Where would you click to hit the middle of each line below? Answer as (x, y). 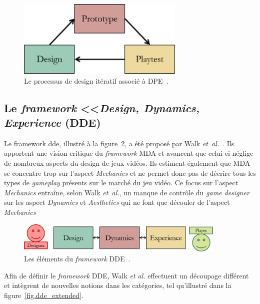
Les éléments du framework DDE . (77, 258)
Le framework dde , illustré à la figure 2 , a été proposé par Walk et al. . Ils (119, 143)
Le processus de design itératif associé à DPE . (96, 80)
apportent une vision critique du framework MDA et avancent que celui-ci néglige (129, 153)
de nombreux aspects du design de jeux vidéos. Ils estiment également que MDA (127, 163)
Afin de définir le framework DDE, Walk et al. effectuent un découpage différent (126, 275)
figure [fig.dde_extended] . (44, 295)
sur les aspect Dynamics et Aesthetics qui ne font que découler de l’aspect (117, 202)
